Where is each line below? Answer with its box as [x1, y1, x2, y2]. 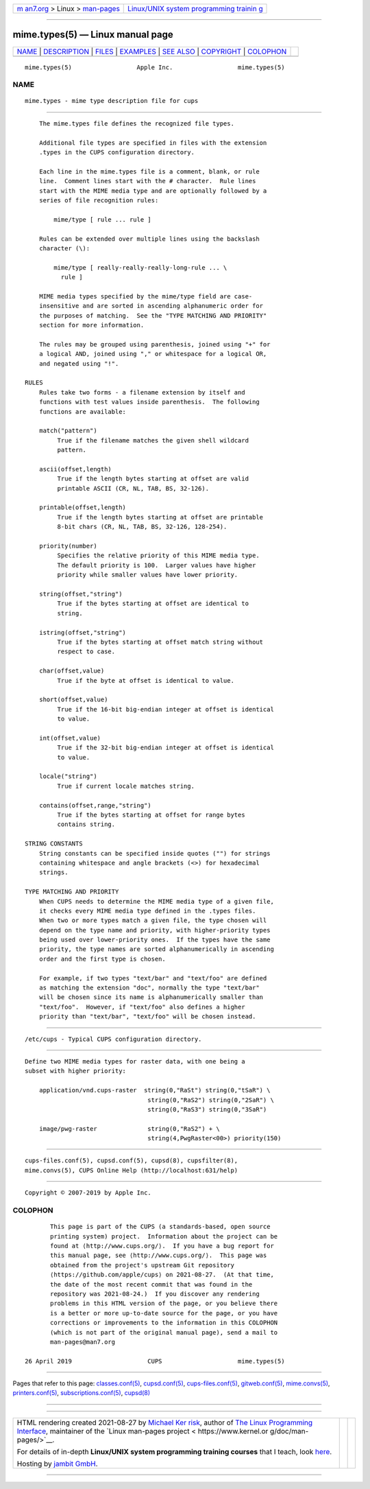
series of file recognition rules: [38, 196, 159, 204]
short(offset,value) [38, 696, 108, 703]
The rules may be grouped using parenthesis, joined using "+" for [38, 340, 271, 348]
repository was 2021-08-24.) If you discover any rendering [50, 1290, 260, 1298]
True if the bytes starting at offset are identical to [57, 600, 249, 607]
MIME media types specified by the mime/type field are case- [38, 292, 253, 300]
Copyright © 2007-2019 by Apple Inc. [25, 1189, 152, 1197]
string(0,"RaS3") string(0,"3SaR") [147, 1105, 267, 1113]
